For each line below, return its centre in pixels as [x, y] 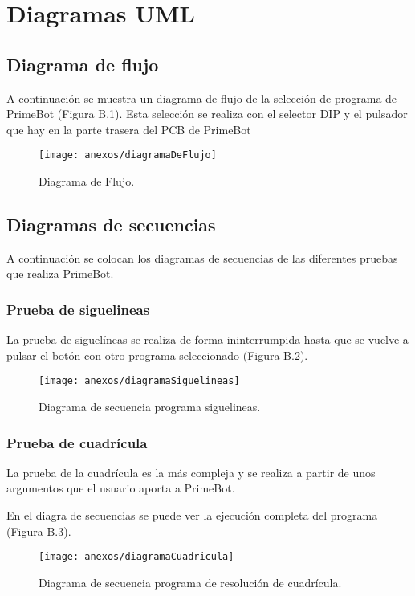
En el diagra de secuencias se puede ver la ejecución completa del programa [192, 515]
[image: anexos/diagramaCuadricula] [136, 557]
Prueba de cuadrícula [77, 442]
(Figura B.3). [39, 531]
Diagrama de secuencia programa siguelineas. [150, 407]
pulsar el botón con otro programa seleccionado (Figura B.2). [157, 355]
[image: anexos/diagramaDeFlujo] [128, 155]
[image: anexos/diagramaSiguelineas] [139, 381]
